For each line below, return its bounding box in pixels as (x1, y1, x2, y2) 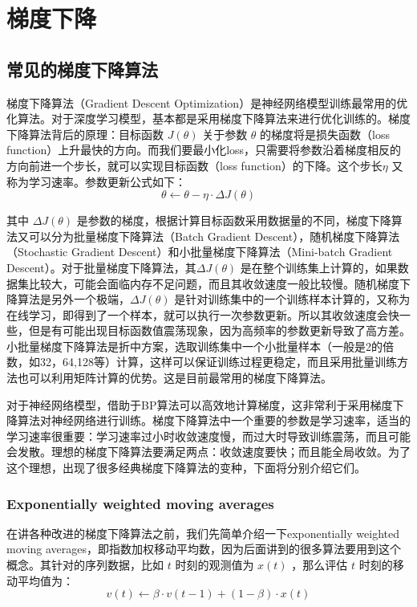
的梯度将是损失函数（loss (260, 125, 390, 142)
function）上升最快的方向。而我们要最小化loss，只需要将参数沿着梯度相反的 (6, 141, 402, 158)
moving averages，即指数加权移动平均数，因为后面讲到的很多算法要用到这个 (6, 540, 402, 557)
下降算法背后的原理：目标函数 (6, 125, 164, 142)
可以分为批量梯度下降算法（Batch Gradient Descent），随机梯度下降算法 (28, 227, 400, 244)
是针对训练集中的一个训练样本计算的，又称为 (174, 291, 411, 308)
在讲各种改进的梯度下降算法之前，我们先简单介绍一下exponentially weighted (6, 524, 400, 541)
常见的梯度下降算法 (6, 56, 158, 81)
